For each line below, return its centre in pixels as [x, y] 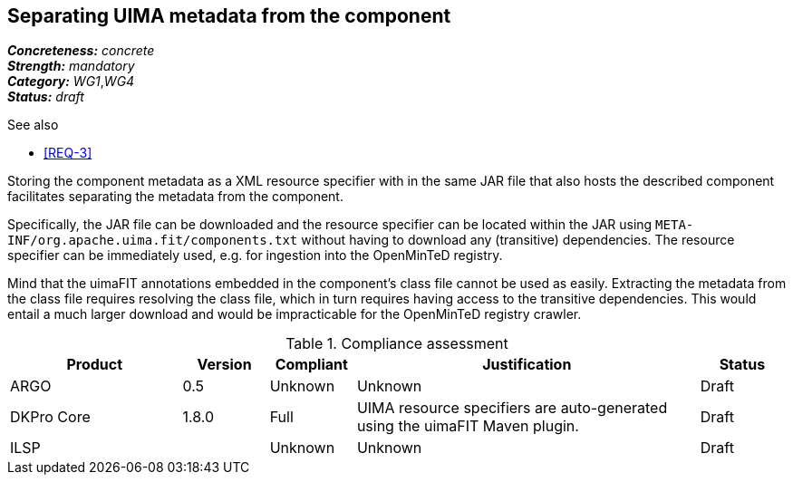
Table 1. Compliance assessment [397, 344]
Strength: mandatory [71, 66]
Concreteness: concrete [81, 51]
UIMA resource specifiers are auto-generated [512, 408]
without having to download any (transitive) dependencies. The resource [518, 240]
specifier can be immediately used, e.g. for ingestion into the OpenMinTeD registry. [255, 255]
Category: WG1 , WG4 [71, 82]
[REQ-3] [68, 153]
